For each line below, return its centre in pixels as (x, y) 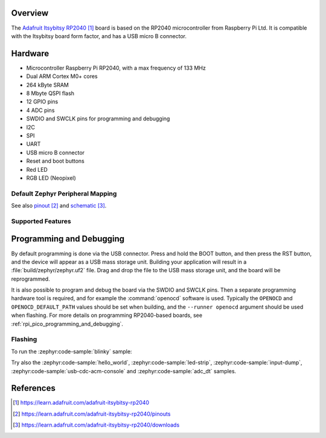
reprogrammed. (31, 279)
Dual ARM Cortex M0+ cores (62, 76)
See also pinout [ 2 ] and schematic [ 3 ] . (59, 206)
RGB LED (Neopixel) (51, 178)
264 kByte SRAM (47, 85)
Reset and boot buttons (55, 161)
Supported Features (41, 221)
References (33, 388)
